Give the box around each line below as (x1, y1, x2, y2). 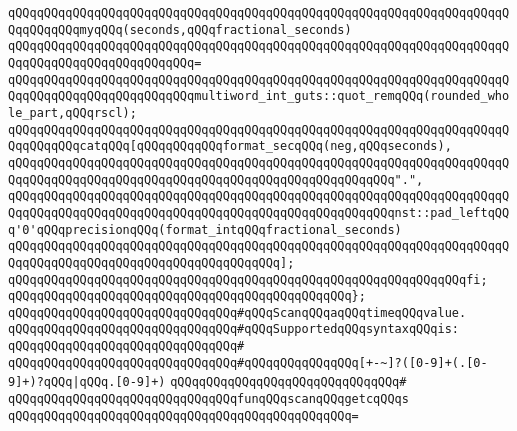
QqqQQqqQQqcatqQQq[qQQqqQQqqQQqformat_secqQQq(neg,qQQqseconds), (8, 139, 452, 154)
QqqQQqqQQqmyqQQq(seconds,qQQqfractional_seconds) (8, 22, 352, 37)
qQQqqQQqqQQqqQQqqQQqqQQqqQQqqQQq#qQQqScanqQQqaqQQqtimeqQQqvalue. (8, 305, 467, 320)
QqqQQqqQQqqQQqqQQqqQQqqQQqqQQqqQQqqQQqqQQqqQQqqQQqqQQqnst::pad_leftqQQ (8, 205, 510, 220)
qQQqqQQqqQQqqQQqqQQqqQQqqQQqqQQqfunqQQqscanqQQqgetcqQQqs (8, 392, 409, 407)
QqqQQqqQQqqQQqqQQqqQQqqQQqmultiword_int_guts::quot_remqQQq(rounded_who (8, 89, 510, 104)
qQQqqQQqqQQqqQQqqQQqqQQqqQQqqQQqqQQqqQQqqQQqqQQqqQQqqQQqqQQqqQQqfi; (8, 272, 488, 287)
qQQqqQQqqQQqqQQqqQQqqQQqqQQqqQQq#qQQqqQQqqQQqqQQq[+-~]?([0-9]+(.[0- (8, 355, 488, 370)
